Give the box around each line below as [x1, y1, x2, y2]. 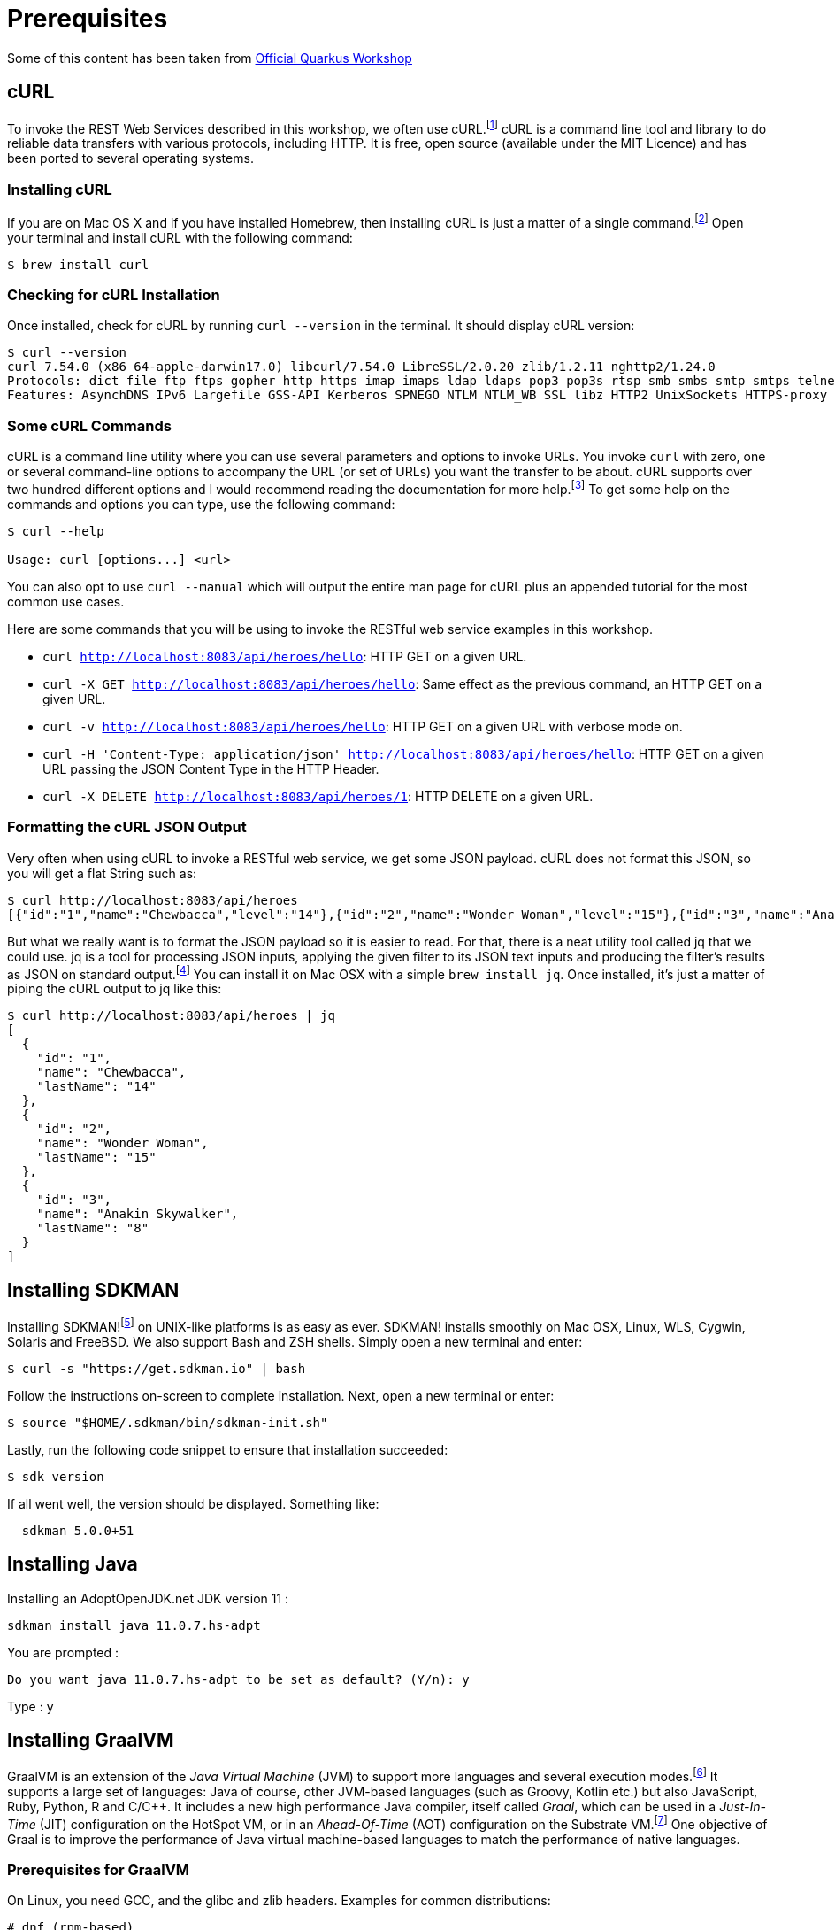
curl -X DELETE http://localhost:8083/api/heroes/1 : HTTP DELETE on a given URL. [42, 788, 594, 804]
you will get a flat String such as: [7, 865, 197, 881]
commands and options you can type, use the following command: [7, 496, 395, 512]
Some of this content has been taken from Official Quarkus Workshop [7, 50, 412, 66]
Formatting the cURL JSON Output [7, 818, 247, 837]
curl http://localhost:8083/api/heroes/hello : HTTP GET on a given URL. [42, 648, 527, 664]
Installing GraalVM [7, 1728, 174, 1751]
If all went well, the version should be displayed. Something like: [7, 1495, 379, 1511]
